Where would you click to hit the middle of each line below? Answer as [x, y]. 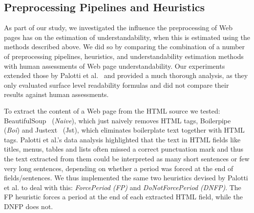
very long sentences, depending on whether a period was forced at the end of [119, 168]
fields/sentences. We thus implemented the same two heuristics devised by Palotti [126, 178]
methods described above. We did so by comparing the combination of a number [125, 47]
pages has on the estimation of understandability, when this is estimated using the [127, 37]
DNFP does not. [29, 206]
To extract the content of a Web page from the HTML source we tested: [112, 110]
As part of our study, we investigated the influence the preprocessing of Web [118, 28]
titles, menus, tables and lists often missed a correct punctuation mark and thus [124, 149]
